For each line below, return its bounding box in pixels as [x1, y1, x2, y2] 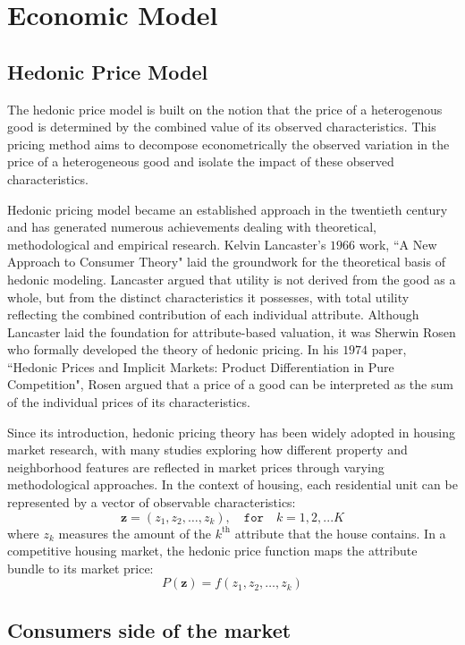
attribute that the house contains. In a [234, 523, 446, 542]
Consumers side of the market [7, 615, 292, 643]
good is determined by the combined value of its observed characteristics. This [7, 117, 436, 136]
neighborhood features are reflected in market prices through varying [7, 457, 385, 476]
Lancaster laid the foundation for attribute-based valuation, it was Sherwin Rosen [7, 322, 456, 341]
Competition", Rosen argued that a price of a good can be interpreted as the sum [7, 375, 453, 394]
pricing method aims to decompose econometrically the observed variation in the [7, 134, 450, 153]
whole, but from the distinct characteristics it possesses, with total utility [7, 287, 410, 306]
